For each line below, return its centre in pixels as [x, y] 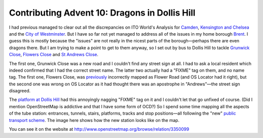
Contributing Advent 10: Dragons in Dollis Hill [102, 13]
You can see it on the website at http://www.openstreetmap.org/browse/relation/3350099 [99, 129]
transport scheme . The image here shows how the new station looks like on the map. [94, 120]
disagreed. [20, 91]
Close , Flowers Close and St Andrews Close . [54, 55]
